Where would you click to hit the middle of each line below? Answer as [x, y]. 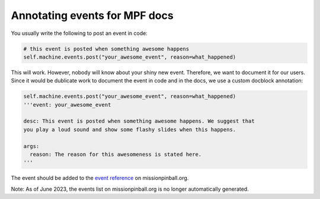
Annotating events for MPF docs [92, 15]
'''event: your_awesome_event [67, 105]
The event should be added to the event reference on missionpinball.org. [100, 178]
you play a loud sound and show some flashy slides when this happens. [130, 129]
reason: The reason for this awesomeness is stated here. [116, 155]
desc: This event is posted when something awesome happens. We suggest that [139, 121]
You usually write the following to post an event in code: [79, 33]
